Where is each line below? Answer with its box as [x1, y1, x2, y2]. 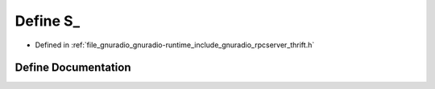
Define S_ [14, 12, 81, 30]
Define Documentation [14, 61, 131, 75]
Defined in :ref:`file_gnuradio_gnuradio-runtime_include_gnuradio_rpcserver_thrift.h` [35, 40, 315, 50]
